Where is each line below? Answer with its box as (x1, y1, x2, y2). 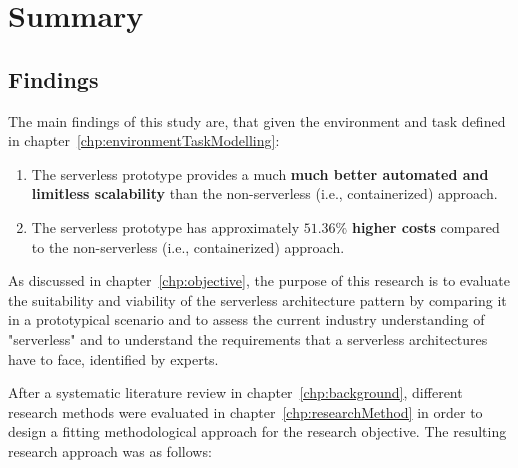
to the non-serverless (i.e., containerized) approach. (31, 236, 345, 257)
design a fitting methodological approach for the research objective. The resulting (8, 421, 507, 442)
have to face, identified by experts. (8, 348, 219, 369)
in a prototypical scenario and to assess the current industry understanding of (8, 309, 485, 330)
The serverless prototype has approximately (31, 216, 300, 237)
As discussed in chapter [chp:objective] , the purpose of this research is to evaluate (8, 270, 511, 291)
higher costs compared (351, 216, 500, 237)
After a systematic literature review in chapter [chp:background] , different (8, 382, 463, 403)
